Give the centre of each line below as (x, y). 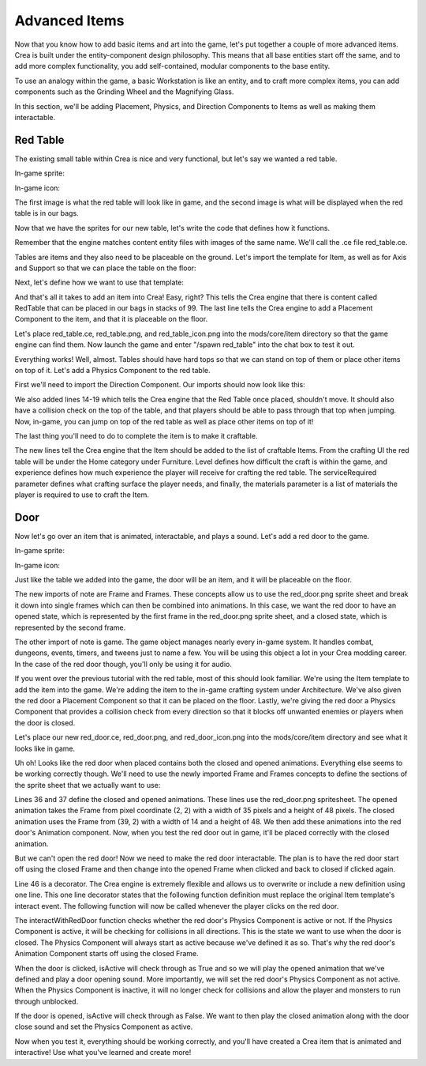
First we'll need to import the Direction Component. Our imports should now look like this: (160, 385)
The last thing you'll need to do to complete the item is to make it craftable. (136, 436)
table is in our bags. (47, 213)
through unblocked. (47, 1001)
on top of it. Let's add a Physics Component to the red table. (112, 371)
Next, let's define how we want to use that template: (99, 283)
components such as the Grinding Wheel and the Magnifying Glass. (124, 92)
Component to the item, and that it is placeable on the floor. (111, 319)
